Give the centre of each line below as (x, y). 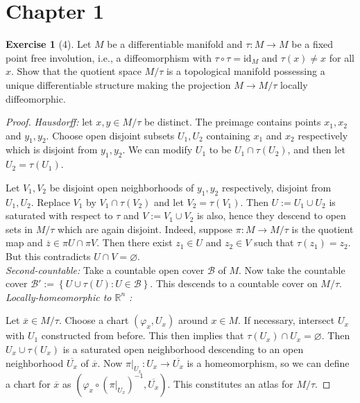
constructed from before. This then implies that (143, 335)
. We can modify (157, 149)
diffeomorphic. (36, 98)
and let (169, 201)
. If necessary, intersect (286, 320)
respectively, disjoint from (276, 187)
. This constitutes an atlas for (230, 383)
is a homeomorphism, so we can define (268, 362)
